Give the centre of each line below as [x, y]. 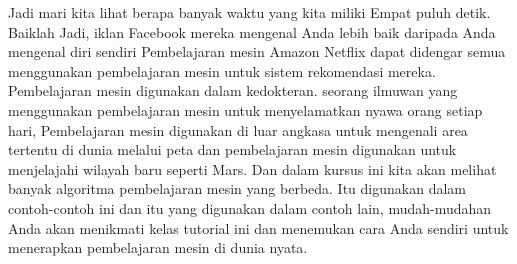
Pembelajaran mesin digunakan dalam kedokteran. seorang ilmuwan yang [233, 90]
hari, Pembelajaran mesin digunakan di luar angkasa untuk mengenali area [238, 129]
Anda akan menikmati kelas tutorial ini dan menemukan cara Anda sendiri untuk [258, 227]
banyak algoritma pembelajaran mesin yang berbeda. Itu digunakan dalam [237, 188]
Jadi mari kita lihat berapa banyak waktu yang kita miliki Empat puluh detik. [249, 12]
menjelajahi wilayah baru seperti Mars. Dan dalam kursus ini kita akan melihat [252, 168]
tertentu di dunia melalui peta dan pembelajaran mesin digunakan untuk [232, 149]
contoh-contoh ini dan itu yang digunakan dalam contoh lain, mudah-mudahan [250, 207]
